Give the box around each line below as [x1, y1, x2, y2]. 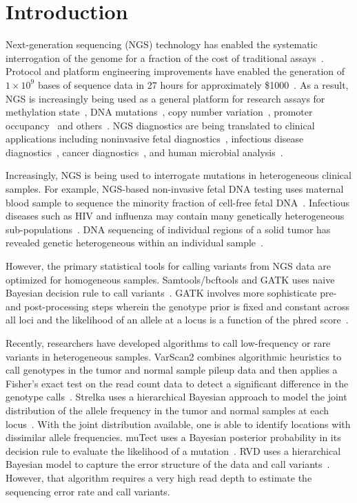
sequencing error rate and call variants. [6, 484, 170, 498]
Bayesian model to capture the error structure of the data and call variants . [6, 457, 330, 471]
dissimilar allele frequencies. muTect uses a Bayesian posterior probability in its [6, 430, 341, 445]
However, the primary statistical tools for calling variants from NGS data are [6, 259, 331, 273]
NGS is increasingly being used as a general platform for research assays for [6, 91, 325, 105]
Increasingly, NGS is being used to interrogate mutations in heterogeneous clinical [6, 168, 351, 182]
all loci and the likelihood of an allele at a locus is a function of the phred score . [6, 312, 349, 327]
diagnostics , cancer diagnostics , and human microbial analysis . [6, 145, 283, 159]
